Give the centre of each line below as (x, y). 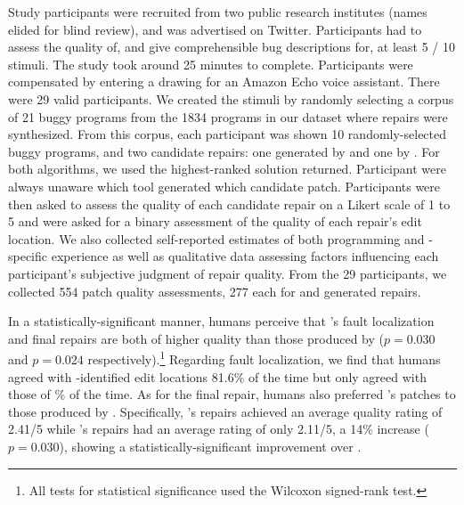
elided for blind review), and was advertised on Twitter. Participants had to (215, 29)
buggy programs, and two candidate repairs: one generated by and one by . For (224, 151)
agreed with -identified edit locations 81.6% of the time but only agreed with (217, 376)
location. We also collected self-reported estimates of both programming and (216, 238)
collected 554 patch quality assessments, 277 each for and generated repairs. (215, 291)
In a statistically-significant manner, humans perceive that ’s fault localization (221, 321)
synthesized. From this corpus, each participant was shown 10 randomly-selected (228, 134)
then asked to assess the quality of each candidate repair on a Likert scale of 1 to (229, 204)
